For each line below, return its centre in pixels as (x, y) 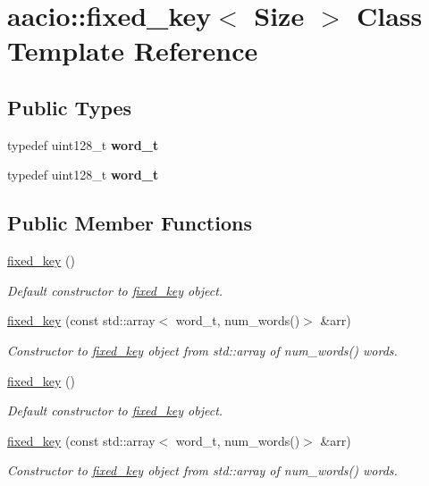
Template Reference (133, 50)
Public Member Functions (130, 223)
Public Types (70, 107)
